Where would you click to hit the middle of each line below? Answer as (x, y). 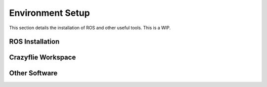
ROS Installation (34, 42)
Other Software (33, 73)
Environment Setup (49, 13)
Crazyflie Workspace (43, 58)
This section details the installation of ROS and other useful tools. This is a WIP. (90, 28)
